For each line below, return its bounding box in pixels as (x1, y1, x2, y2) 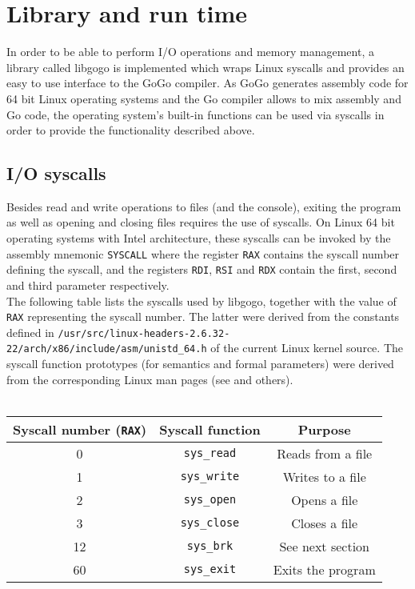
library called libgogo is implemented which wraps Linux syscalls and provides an (6, 58, 405, 75)
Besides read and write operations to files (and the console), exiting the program (6, 198, 401, 214)
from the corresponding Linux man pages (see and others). (6, 371, 293, 387)
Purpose (297, 419, 351, 439)
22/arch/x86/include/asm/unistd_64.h (6, 343, 207, 355)
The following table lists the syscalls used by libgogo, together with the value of (6, 292, 397, 309)
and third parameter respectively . (6, 276, 170, 293)
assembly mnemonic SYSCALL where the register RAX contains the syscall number (6, 245, 400, 262)
